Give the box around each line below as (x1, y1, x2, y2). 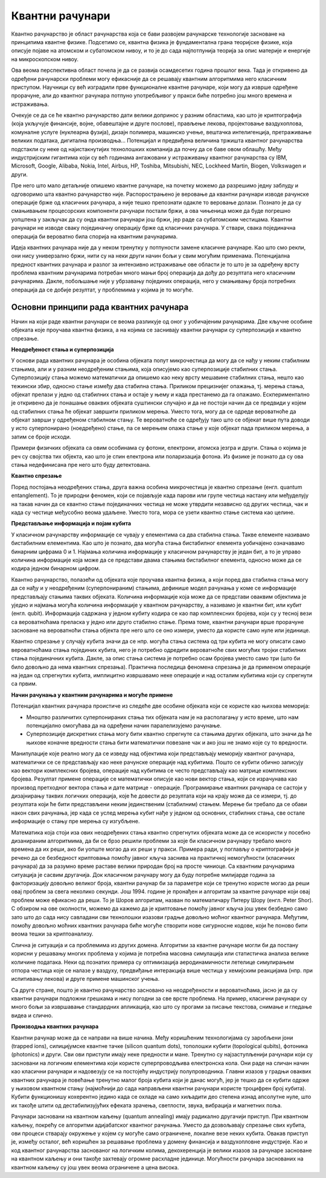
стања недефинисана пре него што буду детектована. (11, 461, 151, 469)
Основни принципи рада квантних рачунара (11, 302, 189, 312)
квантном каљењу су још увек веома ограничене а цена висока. (11, 1163, 179, 1171)
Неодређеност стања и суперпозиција (11, 345, 114, 353)
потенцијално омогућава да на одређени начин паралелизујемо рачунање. (26, 721, 222, 729)
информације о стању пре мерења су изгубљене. (11, 818, 140, 825)
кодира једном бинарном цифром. (11, 565, 101, 572)
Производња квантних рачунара (11, 1023, 99, 1030)
